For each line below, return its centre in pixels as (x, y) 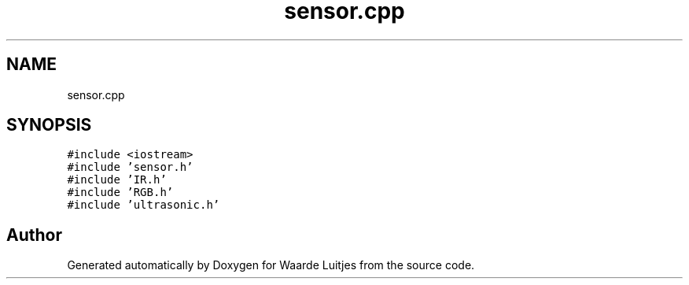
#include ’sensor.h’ (130, 167)
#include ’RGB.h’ (120, 192)
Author (34, 235)
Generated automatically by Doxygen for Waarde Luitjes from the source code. (271, 265)
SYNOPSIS (49, 125)
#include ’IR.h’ (117, 180)
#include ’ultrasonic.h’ (144, 205)
